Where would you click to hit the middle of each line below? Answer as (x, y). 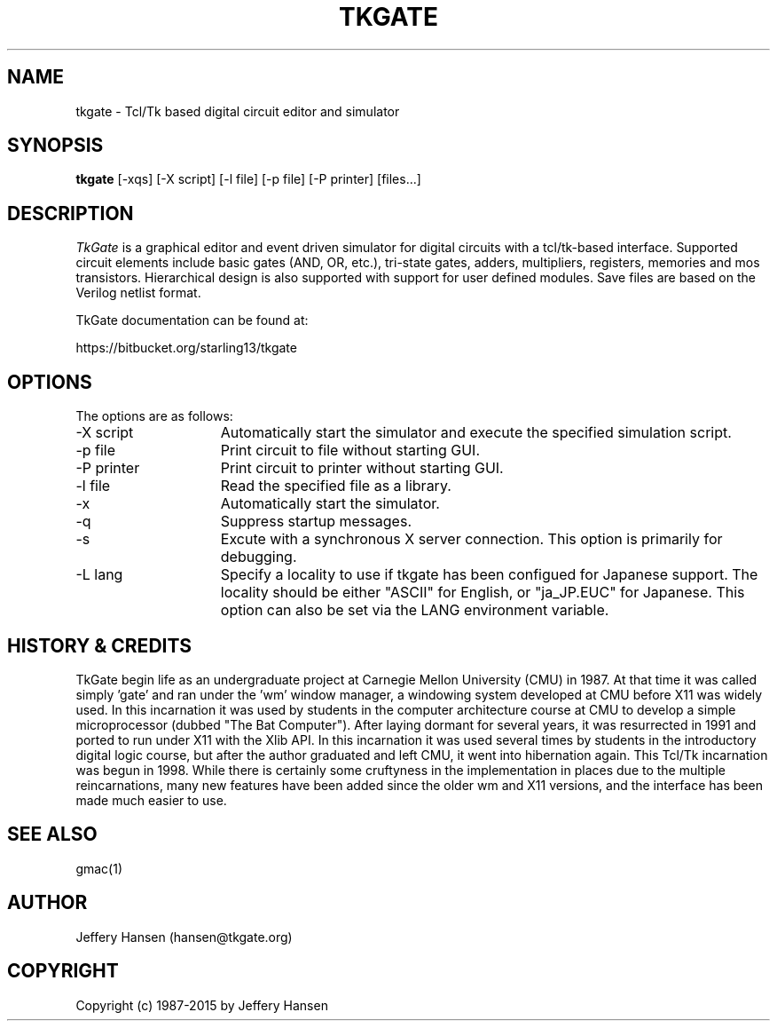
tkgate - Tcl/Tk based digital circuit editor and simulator (238, 111)
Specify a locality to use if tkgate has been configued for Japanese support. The (489, 575)
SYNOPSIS (55, 146)
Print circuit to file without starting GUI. (350, 451)
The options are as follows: (154, 416)
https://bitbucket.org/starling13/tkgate (186, 348)
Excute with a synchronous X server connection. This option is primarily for (471, 539)
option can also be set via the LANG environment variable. (415, 610)
